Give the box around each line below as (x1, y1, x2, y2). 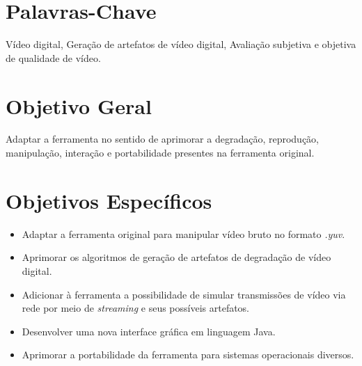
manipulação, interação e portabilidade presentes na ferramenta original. (6, 145, 315, 160)
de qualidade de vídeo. (6, 50, 101, 65)
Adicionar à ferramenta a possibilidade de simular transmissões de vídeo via (22, 287, 346, 301)
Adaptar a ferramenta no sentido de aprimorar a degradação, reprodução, (6, 132, 320, 146)
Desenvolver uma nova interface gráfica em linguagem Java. (22, 324, 276, 338)
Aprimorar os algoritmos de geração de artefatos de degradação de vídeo (22, 250, 331, 264)
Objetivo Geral (6, 91, 152, 120)
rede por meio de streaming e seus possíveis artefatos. (22, 301, 250, 315)
